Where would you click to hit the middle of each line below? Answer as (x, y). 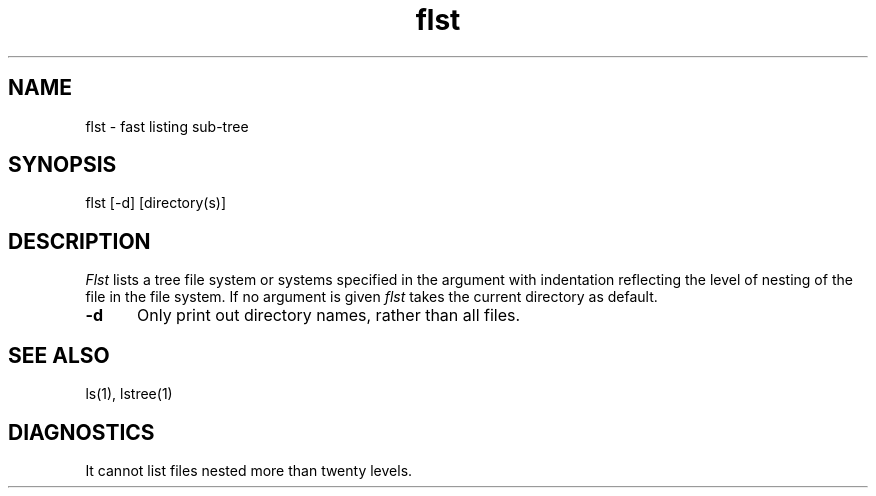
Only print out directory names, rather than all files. (328, 315)
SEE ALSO (59, 355)
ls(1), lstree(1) (129, 394)
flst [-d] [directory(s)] (156, 203)
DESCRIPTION (79, 241)
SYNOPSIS (62, 165)
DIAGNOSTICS (81, 432)
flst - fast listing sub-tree (167, 126)
